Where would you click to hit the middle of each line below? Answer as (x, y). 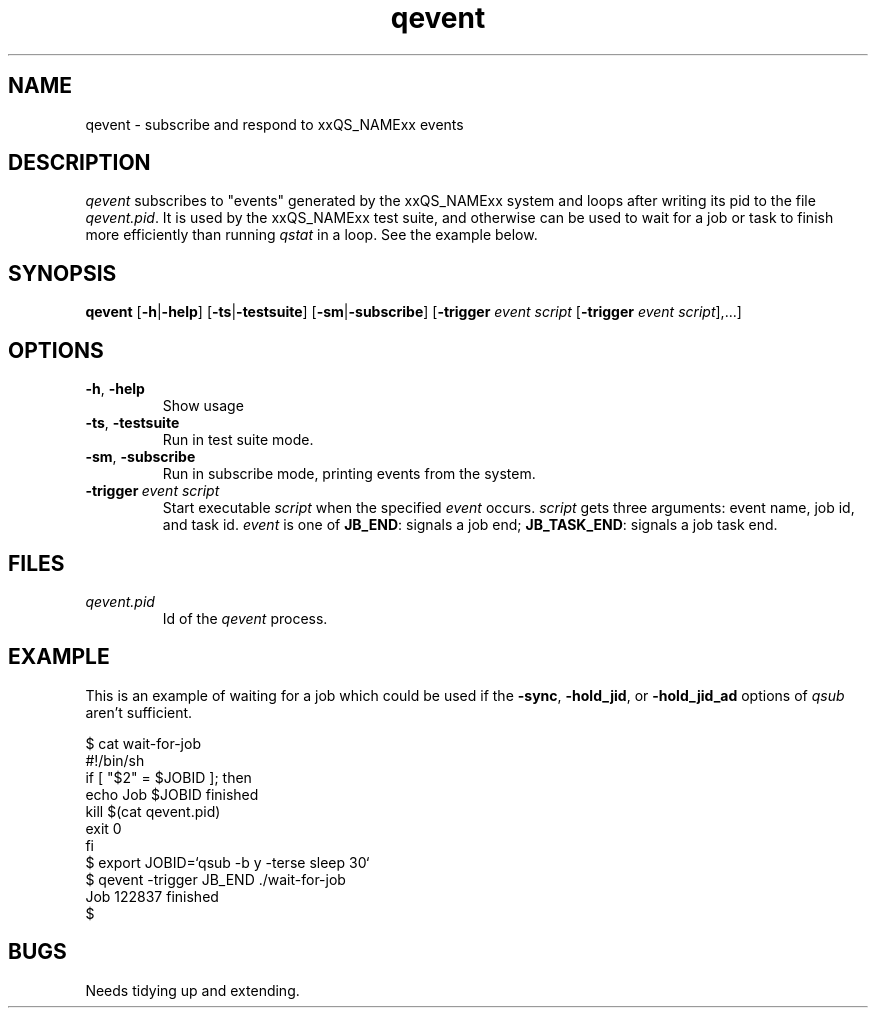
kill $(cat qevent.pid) (153, 811)
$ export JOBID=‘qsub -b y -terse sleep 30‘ (227, 862)
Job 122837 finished (152, 896)
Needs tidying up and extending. (192, 990)
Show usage (203, 406)
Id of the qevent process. (245, 618)
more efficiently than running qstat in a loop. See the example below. (311, 235)
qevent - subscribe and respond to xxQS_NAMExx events (274, 124)
